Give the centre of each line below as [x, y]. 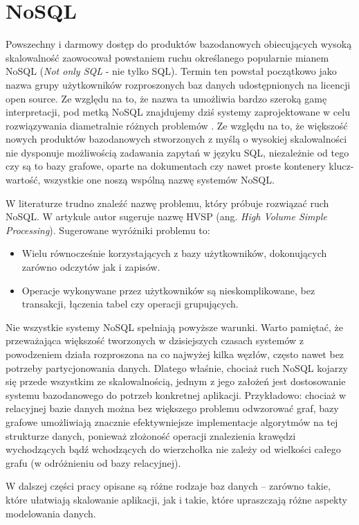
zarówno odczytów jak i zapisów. [91, 267]
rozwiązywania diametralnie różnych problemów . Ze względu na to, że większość [177, 125]
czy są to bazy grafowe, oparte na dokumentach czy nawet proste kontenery [166, 166]
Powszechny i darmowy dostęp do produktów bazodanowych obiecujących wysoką [179, 44]
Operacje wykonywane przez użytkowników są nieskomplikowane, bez [168, 290]
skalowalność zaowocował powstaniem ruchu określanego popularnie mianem [167, 57]
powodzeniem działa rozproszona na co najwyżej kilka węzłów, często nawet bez [175, 354]
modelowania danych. [51, 513]
